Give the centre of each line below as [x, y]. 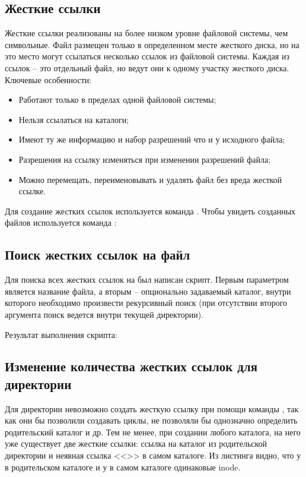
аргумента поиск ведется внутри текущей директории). [104, 314]
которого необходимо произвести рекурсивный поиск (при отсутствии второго [146, 303]
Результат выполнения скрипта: [61, 334]
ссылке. [32, 191]
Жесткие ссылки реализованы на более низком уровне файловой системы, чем [146, 33]
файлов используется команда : [61, 222]
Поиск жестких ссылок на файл [98, 255]
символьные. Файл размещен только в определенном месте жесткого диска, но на [152, 44]
